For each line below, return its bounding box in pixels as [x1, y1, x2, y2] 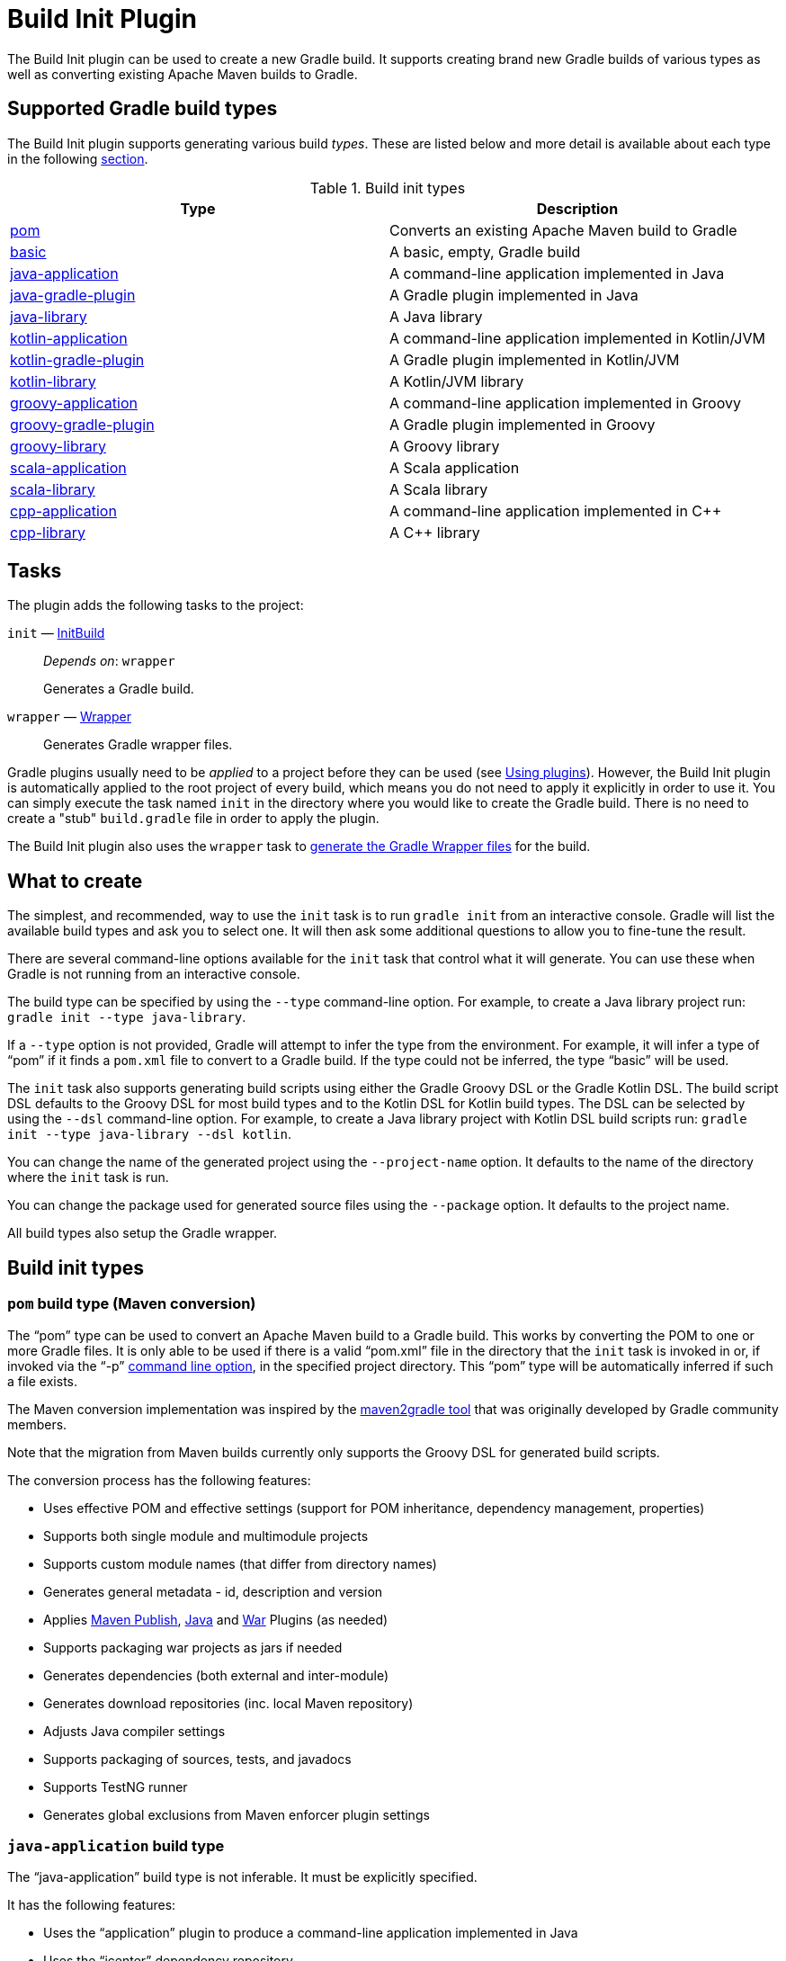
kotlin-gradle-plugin [10, 350, 145, 369]
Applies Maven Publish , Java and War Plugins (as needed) [43, 1611, 389, 1627]
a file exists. [7, 1373, 77, 1389]
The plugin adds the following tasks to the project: [7, 597, 304, 613]
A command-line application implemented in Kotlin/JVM [389, 328, 765, 347]
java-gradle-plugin [10, 285, 136, 304]
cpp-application [10, 501, 117, 520]
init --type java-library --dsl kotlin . [7, 1126, 291, 1142]
